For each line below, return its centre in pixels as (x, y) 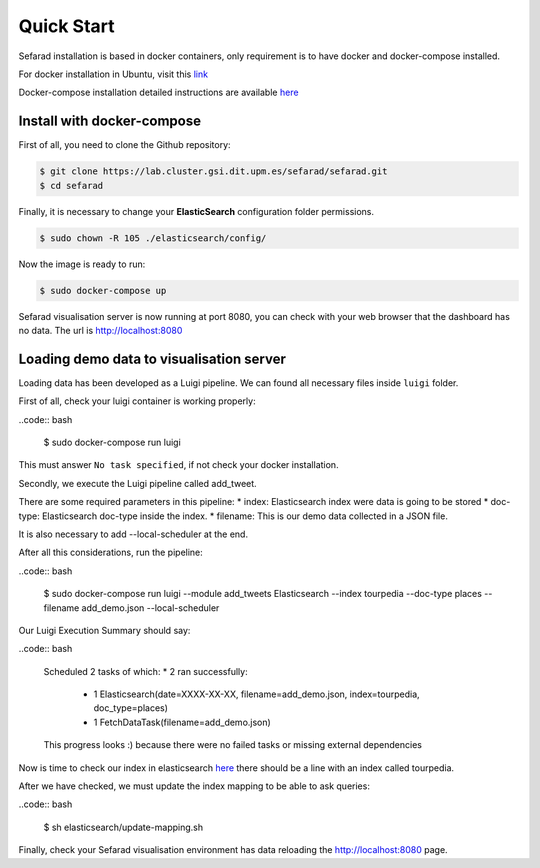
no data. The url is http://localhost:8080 (100, 330)
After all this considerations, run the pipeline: (111, 552)
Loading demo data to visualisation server (152, 358)
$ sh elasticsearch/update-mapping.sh (123, 827)
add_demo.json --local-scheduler (150, 607)
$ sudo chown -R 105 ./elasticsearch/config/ (153, 238)
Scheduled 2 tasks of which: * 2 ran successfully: (146, 671)
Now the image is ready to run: (82, 264)
